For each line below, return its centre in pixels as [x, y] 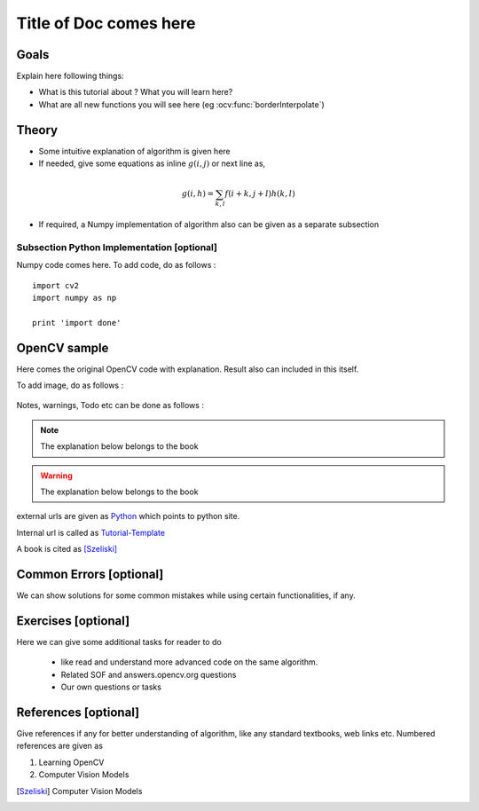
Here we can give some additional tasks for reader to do [119, 642]
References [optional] [78, 712]
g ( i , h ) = [198, 194]
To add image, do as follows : [70, 385]
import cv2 [56, 285]
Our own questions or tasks [111, 687]
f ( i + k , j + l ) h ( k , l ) [260, 194]
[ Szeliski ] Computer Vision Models [79, 791]
